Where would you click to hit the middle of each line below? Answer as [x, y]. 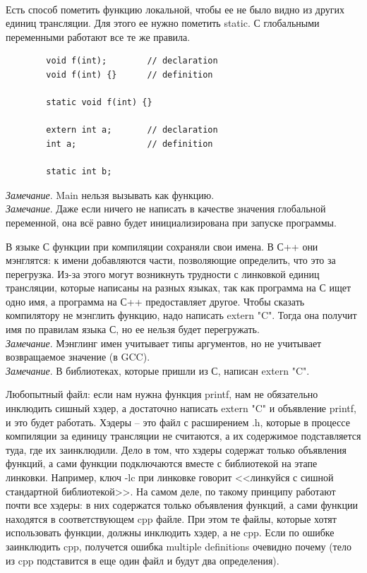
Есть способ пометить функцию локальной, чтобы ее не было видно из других [175, 9]
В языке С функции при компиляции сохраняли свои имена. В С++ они [162, 246]
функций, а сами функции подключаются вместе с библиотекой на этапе [162, 463]
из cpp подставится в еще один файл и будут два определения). [143, 560]
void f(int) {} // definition [130, 74]
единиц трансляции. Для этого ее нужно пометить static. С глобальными [163, 23]
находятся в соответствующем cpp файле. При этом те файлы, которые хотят [171, 518]
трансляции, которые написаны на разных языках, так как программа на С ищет [179, 288]
